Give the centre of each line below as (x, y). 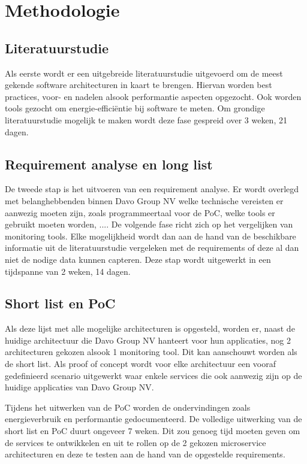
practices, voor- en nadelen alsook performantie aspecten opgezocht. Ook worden (153, 96)
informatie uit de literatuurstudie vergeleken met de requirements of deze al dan (152, 248)
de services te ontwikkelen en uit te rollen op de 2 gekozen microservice (136, 442)
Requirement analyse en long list (109, 164)
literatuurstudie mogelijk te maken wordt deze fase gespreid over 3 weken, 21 (146, 119)
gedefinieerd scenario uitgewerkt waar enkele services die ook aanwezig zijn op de (153, 375)
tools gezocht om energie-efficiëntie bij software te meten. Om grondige (135, 108)
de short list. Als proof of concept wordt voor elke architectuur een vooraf (141, 364)
